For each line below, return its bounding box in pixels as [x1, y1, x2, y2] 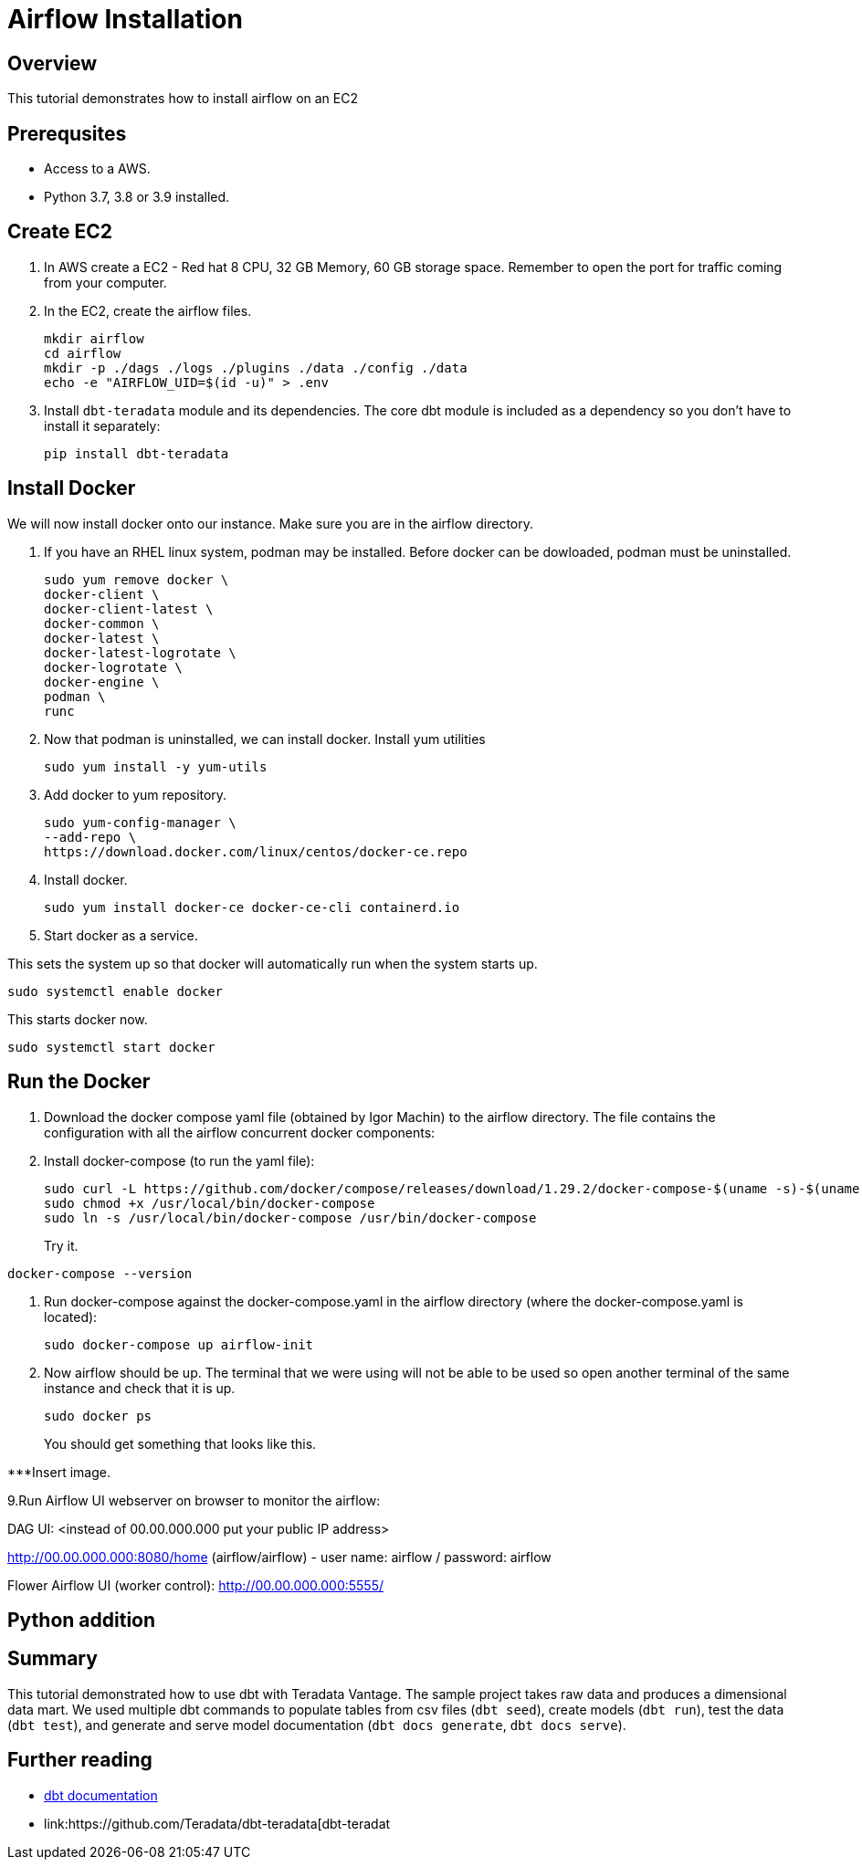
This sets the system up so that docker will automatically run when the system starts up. [7, 955, 538, 971]
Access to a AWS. [44, 161, 151, 177]
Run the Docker [7, 1070, 151, 1094]
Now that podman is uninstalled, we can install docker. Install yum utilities [44, 730, 486, 747]
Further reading [7, 1748, 152, 1772]
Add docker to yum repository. [44, 786, 227, 802]
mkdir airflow [44, 330, 144, 346]
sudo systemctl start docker [7, 1039, 215, 1054]
